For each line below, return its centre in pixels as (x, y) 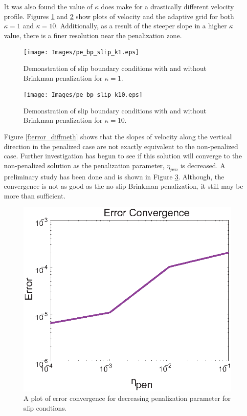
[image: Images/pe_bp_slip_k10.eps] (83, 95)
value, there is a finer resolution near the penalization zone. (93, 35)
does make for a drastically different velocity (168, 6)
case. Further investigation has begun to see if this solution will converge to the (123, 156)
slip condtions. (45, 407)
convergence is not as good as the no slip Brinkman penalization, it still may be (123, 186)
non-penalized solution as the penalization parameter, (84, 165)
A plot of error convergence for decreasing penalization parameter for (127, 398)
